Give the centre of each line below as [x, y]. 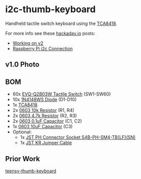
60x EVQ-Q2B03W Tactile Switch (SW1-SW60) [62, 94]
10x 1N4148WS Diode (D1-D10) [45, 100]
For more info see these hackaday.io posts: [50, 33]
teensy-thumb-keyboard [31, 171]
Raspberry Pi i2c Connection [43, 48]
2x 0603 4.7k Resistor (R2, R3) [45, 116]
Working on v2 [28, 43]
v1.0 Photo [22, 65]
